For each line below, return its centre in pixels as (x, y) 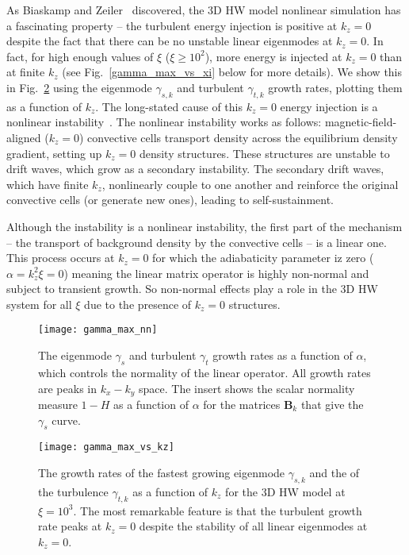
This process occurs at (61, 258)
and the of (334, 473)
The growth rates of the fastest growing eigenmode (162, 473)
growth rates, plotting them (335, 87)
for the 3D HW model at (285, 491)
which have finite (48, 184)
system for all (39, 304)
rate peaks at (70, 526)
